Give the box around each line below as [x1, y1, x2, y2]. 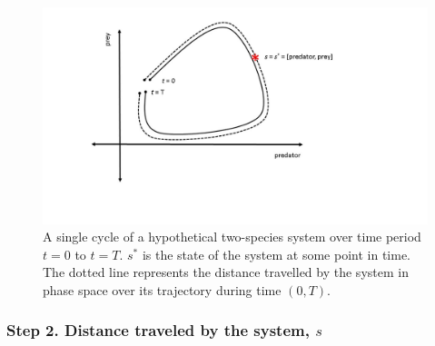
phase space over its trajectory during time [43, 280, 282, 299]
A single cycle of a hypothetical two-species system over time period [43, 227, 421, 246]
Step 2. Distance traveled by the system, [6, 319, 310, 341]
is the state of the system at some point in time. [142, 244, 411, 263]
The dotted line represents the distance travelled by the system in [43, 262, 409, 282]
